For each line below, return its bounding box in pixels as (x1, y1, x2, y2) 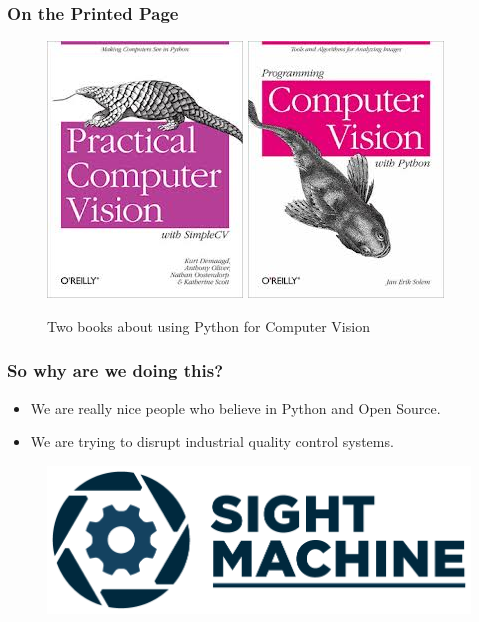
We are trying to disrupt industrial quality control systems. (30, 431, 394, 452)
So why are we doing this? (7, 358, 224, 383)
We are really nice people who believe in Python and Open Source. (30, 397, 441, 418)
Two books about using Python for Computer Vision (47, 315, 370, 336)
